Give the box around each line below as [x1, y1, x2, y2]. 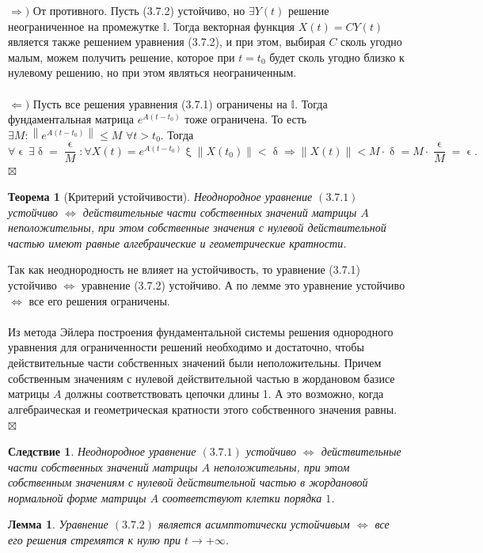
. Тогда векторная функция [166, 17, 295, 34]
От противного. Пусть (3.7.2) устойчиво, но [32, 2, 245, 18]
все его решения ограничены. [29, 292, 170, 309]
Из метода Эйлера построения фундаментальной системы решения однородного [8, 323, 394, 339]
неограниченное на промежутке [8, 17, 160, 34]
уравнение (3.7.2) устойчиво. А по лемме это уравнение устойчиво [81, 276, 405, 293]
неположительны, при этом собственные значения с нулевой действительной [8, 219, 386, 236]
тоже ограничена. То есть [184, 111, 307, 127]
